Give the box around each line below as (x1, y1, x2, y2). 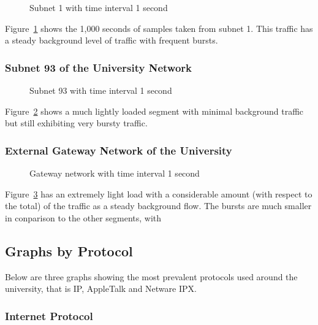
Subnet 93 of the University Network (5, 59, 192, 75)
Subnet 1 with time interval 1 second (29, 1, 168, 13)
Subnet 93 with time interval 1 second (29, 84, 172, 96)
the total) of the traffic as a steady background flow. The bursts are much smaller (5, 199, 312, 212)
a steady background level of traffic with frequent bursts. (5, 34, 218, 47)
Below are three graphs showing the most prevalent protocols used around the (5, 270, 298, 283)
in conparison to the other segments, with (5, 211, 162, 224)
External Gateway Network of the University (5, 142, 232, 158)
